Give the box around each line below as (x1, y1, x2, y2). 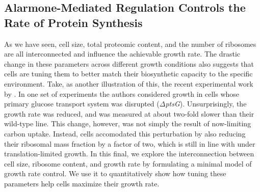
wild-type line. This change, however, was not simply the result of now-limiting (4, 118, 251, 129)
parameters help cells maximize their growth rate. (4, 178, 160, 188)
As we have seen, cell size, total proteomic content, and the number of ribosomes (4, 38, 256, 49)
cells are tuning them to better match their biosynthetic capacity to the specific (4, 68, 253, 79)
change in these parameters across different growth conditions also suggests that (4, 58, 254, 69)
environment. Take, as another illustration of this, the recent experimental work (4, 78, 253, 89)
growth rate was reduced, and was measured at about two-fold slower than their (4, 108, 254, 119)
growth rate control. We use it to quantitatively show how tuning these (4, 168, 226, 179)
